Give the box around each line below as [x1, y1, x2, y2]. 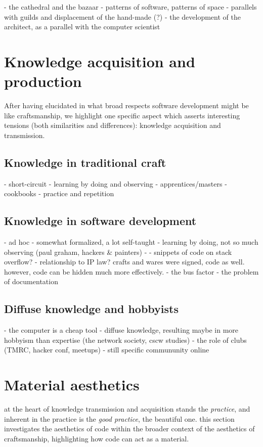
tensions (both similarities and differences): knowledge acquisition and [4, 120, 221, 130]
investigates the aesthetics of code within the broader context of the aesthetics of [4, 423, 255, 434]
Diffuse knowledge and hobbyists [4, 301, 179, 317]
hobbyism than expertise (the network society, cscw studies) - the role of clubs [4, 334, 247, 345]
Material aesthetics [4, 374, 140, 395]
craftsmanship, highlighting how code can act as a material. [4, 433, 189, 443]
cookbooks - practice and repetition [4, 188, 114, 199]
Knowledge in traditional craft [4, 154, 166, 170]
